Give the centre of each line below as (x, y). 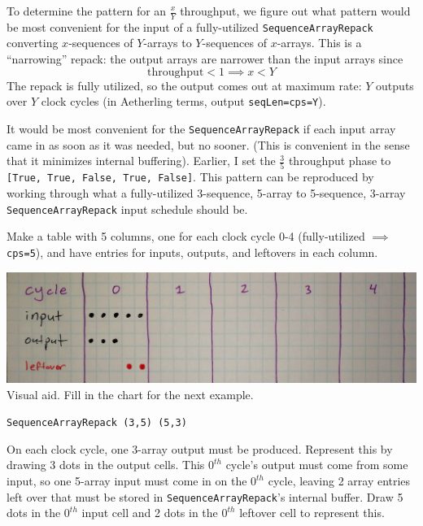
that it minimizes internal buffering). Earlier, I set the (141, 161)
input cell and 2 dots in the (150, 513)
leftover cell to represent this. (312, 513)
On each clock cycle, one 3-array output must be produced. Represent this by (200, 448)
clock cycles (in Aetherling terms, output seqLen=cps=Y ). (183, 101)
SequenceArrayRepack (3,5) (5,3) (97, 423)
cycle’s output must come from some (317, 465)
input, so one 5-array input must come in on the (127, 480)
